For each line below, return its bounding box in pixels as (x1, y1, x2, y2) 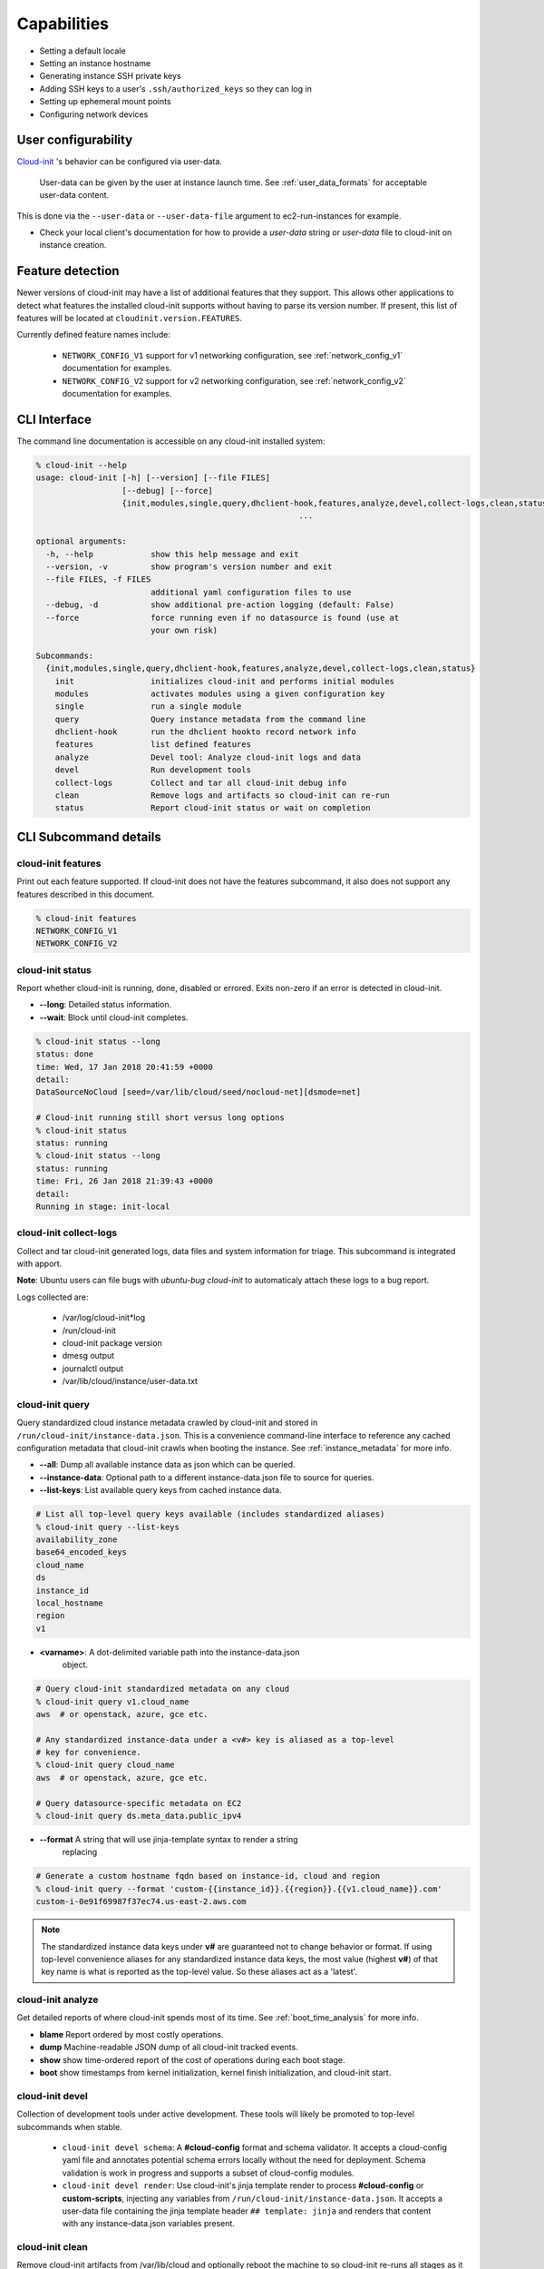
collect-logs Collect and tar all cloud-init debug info (54, 777, 347, 788)
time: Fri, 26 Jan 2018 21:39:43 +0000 (35, 1176, 213, 1186)
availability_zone (35, 1535, 118, 1545)
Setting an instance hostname (39, 57, 151, 68)
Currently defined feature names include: (16, 329, 171, 340)
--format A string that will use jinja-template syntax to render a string (39, 1834, 298, 1845)
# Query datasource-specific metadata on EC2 (35, 1798, 242, 1808)
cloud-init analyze (16, 1993, 99, 2006)
